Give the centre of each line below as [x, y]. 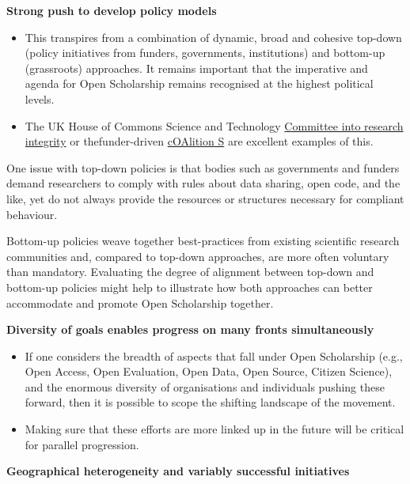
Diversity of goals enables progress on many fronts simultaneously [190, 329]
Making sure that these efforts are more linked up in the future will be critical [214, 429]
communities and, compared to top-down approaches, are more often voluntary [198, 256]
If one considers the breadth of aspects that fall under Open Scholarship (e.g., [214, 355]
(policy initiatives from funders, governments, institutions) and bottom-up [205, 53]
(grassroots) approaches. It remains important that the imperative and [196, 68]
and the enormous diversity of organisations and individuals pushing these [205, 386]
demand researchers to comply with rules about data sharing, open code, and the [203, 183]
